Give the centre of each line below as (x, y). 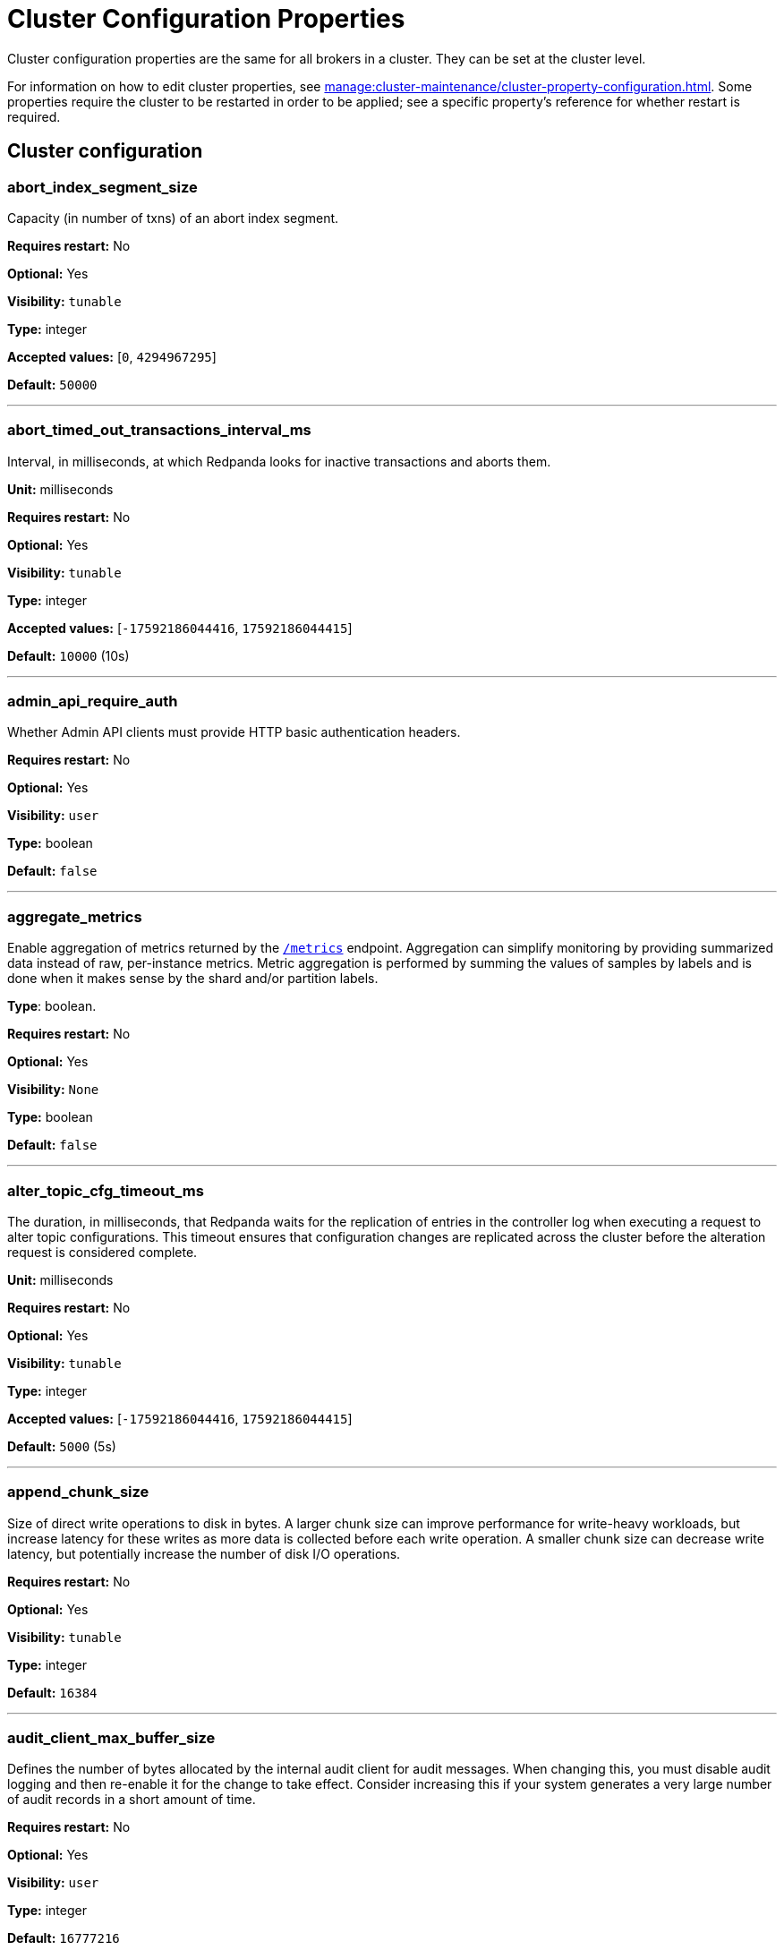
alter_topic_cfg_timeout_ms (106, 1190)
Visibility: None (53, 1090)
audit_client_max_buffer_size (111, 1738)
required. (34, 116)
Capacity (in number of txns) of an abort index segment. (173, 218)
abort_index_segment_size (102, 187)
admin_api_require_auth (93, 701)
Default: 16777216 (64, 1938)
